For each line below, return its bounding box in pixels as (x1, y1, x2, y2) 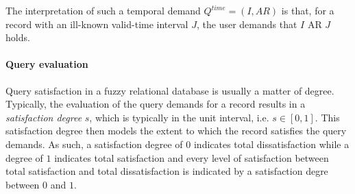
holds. (5, 30, 30, 45)
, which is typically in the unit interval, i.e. (89, 110, 269, 124)
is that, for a (281, 3, 334, 17)
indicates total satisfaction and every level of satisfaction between (54, 150, 329, 165)
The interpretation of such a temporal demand (5, 3, 201, 17)
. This (315, 110, 340, 124)
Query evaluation (5, 57, 88, 71)
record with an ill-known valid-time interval (5, 16, 188, 31)
